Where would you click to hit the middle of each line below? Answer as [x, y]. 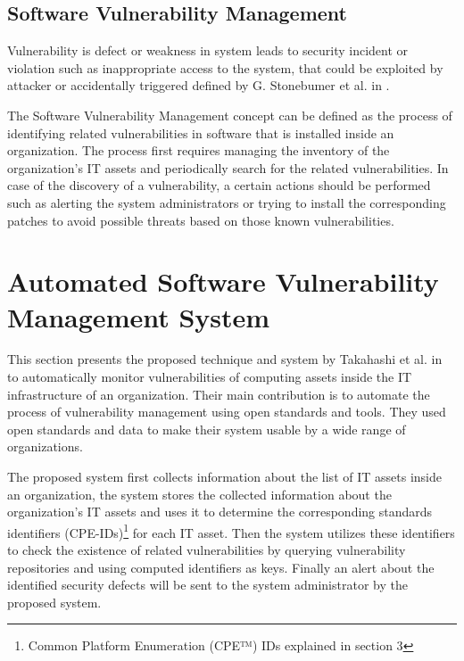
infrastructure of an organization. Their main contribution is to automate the [219, 394]
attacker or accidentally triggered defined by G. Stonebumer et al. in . [199, 85]
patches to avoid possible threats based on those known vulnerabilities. [201, 220]
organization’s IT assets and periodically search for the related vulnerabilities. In [228, 167]
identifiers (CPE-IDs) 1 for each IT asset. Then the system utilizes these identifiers [231, 531]
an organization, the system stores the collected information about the [199, 494]
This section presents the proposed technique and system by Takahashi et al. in [225, 359]
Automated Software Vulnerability [223, 281]
